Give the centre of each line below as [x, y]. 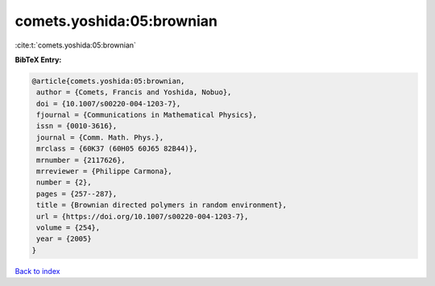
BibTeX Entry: [38, 60]
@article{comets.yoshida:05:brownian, [108, 81]
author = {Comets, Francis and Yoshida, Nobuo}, [134, 92]
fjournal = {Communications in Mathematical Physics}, [147, 115]
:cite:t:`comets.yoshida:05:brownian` [76, 45]
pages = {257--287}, [77, 194]
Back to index [37, 271]
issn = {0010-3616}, [77, 126]
